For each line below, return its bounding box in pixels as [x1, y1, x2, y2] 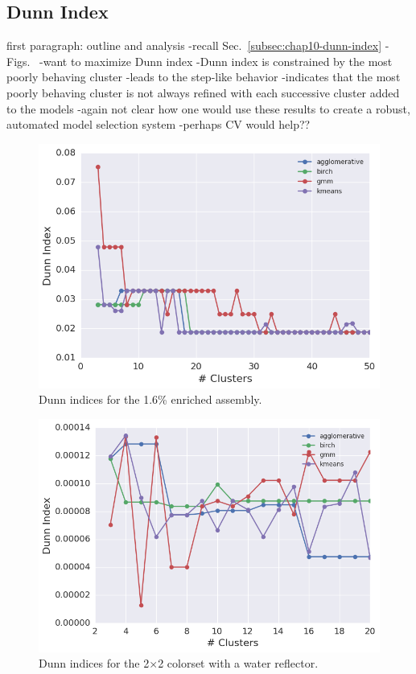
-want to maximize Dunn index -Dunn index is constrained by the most [39, 52, 393, 69]
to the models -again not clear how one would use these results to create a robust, [6, 100, 410, 117]
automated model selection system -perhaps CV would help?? [6, 116, 311, 133]
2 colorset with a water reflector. [158, 655, 319, 672]
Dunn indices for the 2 [39, 655, 150, 672]
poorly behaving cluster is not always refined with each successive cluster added [6, 84, 400, 101]
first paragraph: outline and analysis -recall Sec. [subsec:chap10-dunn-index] [6, 37, 382, 54]
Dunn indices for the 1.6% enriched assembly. [39, 391, 262, 408]
